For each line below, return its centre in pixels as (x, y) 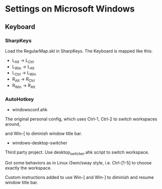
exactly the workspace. (28, 168)
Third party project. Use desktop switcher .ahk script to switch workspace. (77, 153)
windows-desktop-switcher (40, 143)
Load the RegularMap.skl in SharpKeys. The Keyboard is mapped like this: (79, 51)
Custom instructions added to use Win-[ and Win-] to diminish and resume (80, 177)
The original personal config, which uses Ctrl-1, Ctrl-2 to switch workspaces (81, 119)
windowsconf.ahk (30, 110)
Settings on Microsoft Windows (70, 9)
